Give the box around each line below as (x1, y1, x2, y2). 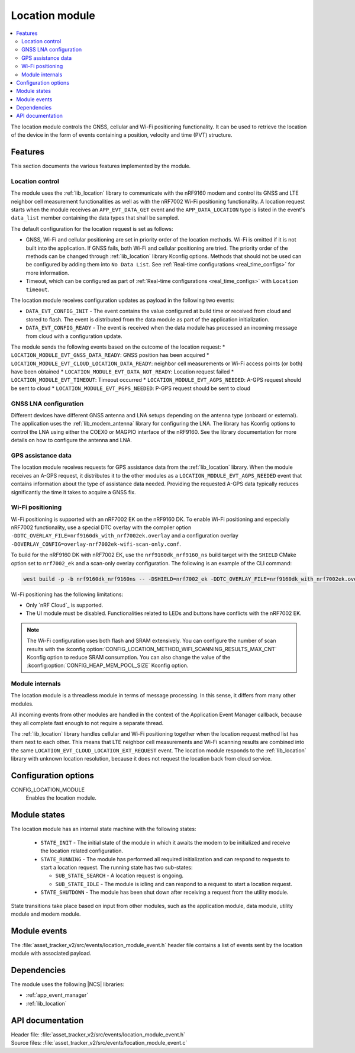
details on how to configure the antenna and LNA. (11, 437, 133, 444)
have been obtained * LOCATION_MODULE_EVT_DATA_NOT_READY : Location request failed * (11, 368, 234, 375)
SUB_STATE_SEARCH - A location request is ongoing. (55, 872, 183, 879)
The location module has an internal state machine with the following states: (11, 826, 196, 833)
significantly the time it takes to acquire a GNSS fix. (11, 488, 136, 495)
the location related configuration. (40, 847, 124, 855)
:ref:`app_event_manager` (25, 991, 89, 999)
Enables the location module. (25, 794, 97, 801)
